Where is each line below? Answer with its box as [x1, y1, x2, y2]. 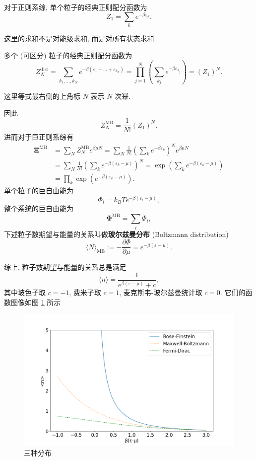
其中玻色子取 [4, 287, 46, 298]
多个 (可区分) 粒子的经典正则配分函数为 [4, 50, 132, 60]
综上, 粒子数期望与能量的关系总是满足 [4, 262, 127, 272]
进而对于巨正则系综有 [4, 132, 73, 142]
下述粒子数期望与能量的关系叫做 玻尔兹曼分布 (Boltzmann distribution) [4, 229, 229, 239]
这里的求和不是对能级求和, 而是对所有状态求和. [4, 33, 156, 43]
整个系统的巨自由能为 [4, 203, 73, 214]
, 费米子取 [69, 287, 101, 298]
